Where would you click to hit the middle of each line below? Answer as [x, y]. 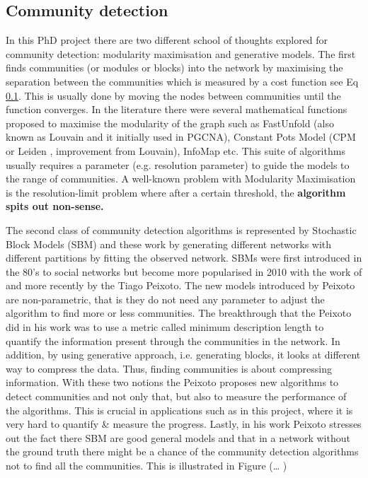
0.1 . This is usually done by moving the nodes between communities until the [173, 95]
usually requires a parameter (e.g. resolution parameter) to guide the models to [178, 164]
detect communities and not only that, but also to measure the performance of [176, 396]
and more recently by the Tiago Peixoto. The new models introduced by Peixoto [180, 285]
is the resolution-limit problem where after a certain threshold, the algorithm [176, 192]
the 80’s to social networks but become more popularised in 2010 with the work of [184, 271]
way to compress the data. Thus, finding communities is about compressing [169, 368]
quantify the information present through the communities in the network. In [173, 340]
